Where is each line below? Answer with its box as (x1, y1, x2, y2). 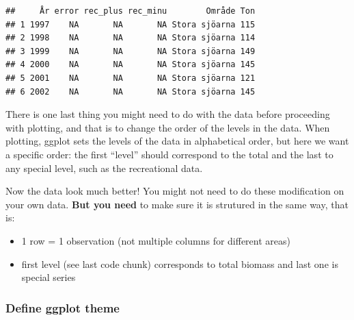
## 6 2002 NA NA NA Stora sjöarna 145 (5, 86, 256, 97)
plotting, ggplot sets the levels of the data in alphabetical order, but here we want (5, 134, 349, 148)
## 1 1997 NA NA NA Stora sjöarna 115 (5, 19, 256, 29)
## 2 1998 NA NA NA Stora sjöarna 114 (5, 33, 256, 43)
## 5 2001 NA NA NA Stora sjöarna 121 (5, 73, 256, 83)
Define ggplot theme (5, 299, 120, 316)
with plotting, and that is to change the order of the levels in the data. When (5, 120, 330, 134)
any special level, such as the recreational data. (5, 160, 203, 175)
